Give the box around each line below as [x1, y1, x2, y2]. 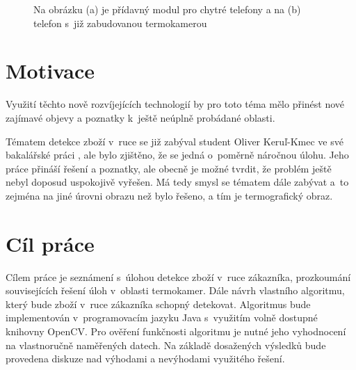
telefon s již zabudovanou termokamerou [33, 15, 207, 30]
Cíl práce [6, 229, 95, 257]
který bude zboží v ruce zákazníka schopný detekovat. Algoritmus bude [6, 296, 311, 311]
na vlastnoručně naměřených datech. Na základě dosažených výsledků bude [6, 337, 326, 352]
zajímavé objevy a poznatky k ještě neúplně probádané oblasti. [6, 110, 275, 124]
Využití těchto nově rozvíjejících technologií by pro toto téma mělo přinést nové [6, 97, 345, 111]
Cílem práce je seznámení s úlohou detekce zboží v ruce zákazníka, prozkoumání [6, 269, 351, 284]
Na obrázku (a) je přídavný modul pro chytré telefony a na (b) [33, 2, 301, 16]
